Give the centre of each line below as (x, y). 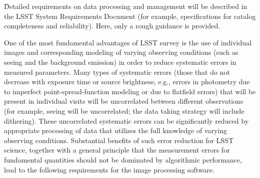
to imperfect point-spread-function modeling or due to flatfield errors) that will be (130, 91)
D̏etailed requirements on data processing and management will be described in (126, 6)
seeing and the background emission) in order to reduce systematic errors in (120, 62)
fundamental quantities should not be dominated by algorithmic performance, (123, 159)
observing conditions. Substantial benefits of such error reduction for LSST (119, 140)
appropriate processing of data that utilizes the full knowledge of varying (116, 130)
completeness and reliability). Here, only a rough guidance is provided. (112, 26)
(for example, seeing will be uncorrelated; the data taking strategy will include (124, 110)
